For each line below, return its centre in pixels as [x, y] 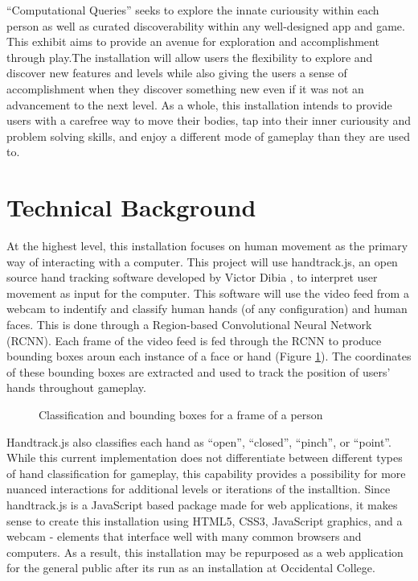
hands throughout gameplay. [76, 387]
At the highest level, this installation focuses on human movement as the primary [207, 246]
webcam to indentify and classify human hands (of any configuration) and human [207, 309]
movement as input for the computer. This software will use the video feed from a [208, 293]
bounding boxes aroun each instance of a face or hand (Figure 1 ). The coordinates [209, 356]
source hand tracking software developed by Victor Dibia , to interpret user [192, 277]
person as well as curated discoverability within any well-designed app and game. [206, 25]
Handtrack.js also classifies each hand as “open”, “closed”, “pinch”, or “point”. [199, 441]
